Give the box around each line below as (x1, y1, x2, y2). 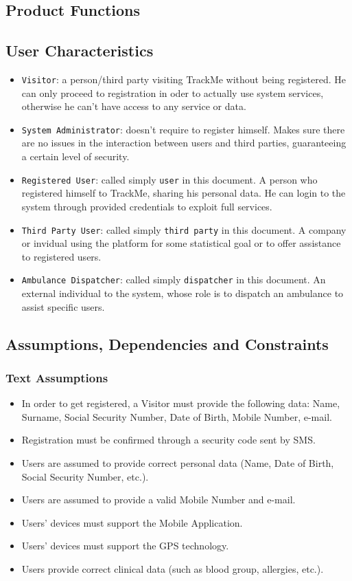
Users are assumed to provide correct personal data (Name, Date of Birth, (21, 455, 334, 470)
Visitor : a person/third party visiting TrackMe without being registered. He (21, 72, 346, 86)
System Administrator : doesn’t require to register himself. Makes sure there (21, 122, 345, 136)
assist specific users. (21, 299, 105, 314)
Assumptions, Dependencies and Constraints (5, 333, 329, 354)
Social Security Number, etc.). (21, 469, 149, 483)
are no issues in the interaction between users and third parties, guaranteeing (21, 135, 347, 150)
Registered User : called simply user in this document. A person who (21, 172, 318, 186)
